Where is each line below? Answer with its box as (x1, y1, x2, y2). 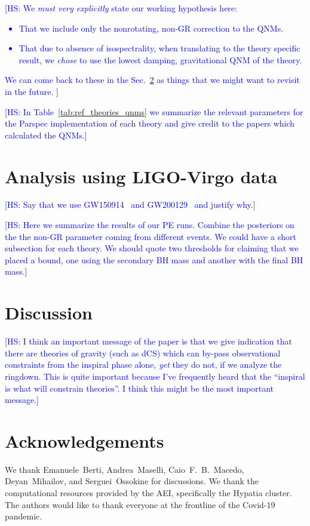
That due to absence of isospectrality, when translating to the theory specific (19, 42, 300, 54)
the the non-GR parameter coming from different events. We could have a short (5, 230, 296, 242)
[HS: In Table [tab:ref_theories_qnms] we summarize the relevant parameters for (5, 105, 303, 118)
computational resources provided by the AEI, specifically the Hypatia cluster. (5, 487, 292, 499)
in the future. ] (5, 85, 59, 97)
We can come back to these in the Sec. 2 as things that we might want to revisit (5, 73, 300, 86)
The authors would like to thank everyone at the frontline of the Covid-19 (5, 498, 275, 510)
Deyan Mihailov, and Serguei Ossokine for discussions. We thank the (5, 475, 259, 487)
